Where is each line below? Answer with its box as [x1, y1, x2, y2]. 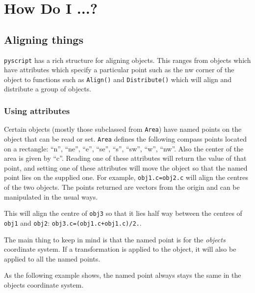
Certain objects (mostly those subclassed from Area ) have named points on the [4, 124, 242, 134]
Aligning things [4, 31, 83, 47]
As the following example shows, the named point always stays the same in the [4, 270, 241, 280]
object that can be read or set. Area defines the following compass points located [4, 133, 247, 144]
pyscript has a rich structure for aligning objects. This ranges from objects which [4, 55, 251, 65]
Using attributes [4, 105, 70, 117]
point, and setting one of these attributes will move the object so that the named [4, 162, 248, 173]
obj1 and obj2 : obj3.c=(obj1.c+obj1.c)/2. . [4, 217, 142, 228]
